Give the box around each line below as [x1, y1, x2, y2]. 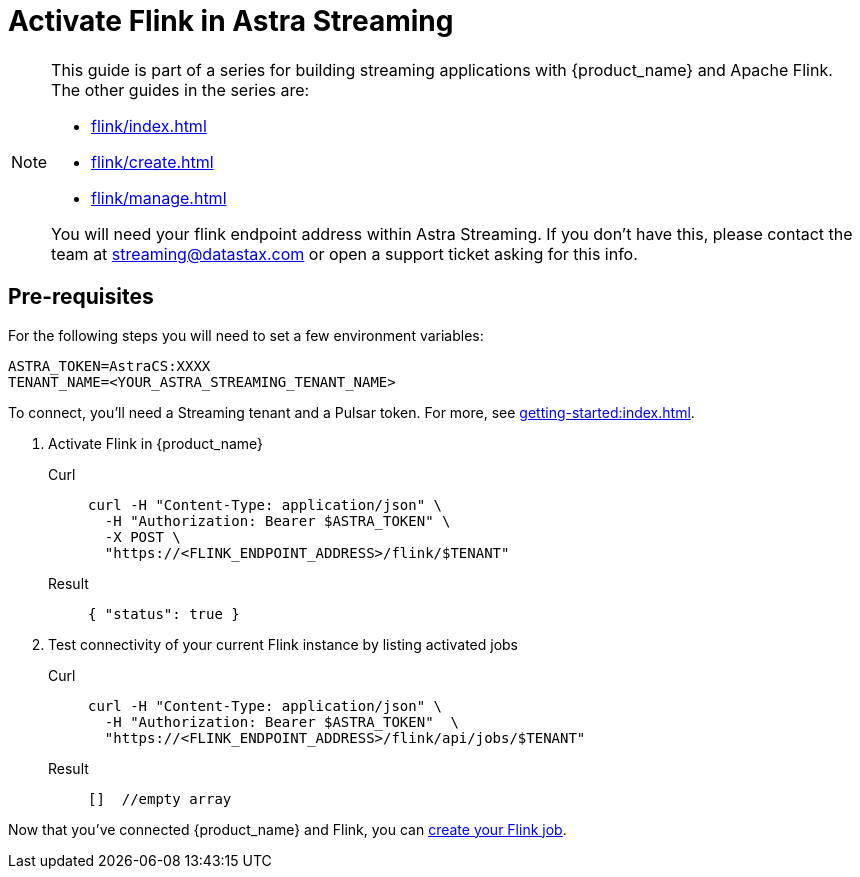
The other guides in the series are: [51, 79, 310, 100]
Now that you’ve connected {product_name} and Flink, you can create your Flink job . [8, 820, 567, 838]
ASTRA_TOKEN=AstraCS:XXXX [8, 357, 211, 374]
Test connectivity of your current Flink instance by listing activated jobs [48, 635, 519, 653]
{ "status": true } [88, 605, 240, 622]
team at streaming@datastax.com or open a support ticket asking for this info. [51, 243, 638, 264]
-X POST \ [104, 528, 181, 545]
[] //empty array [88, 790, 232, 807]
